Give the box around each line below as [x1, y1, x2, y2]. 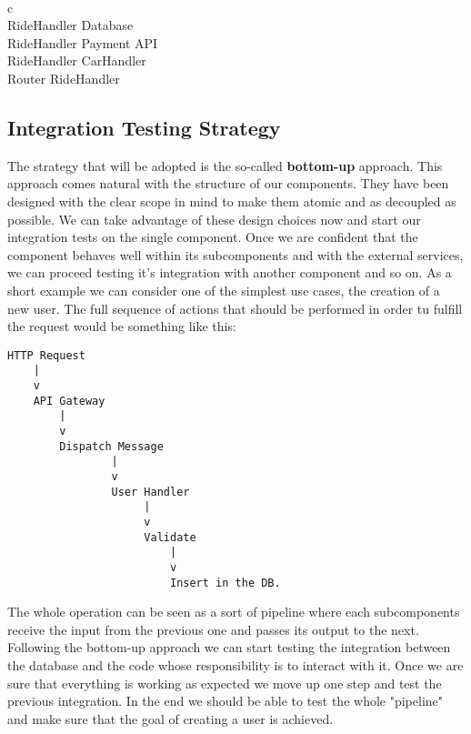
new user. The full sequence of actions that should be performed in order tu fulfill [7, 298, 463, 317]
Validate [144, 530, 196, 544]
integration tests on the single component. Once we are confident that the [7, 227, 418, 246]
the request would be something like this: [7, 317, 236, 336]
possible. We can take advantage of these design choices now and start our [7, 209, 421, 228]
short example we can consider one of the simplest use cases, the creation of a [7, 280, 440, 299]
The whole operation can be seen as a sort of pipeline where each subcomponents [7, 602, 460, 621]
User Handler [111, 485, 190, 498]
